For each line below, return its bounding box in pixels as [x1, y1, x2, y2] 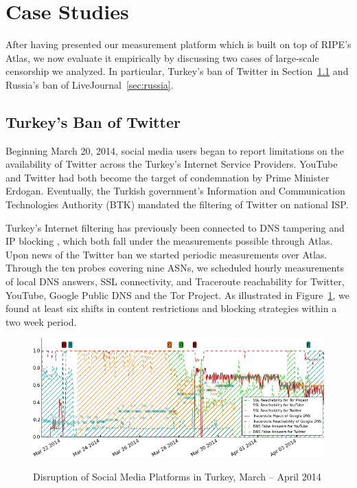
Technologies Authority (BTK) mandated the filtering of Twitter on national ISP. [5, 197, 349, 212]
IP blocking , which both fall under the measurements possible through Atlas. [5, 234, 333, 248]
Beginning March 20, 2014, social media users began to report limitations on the [5, 143, 344, 157]
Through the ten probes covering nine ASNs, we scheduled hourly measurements [5, 260, 344, 275]
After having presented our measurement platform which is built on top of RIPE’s [5, 37, 352, 52]
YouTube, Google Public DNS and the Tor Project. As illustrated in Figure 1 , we [5, 287, 349, 302]
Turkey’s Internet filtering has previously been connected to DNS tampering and [5, 220, 345, 234]
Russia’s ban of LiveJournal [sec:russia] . [5, 77, 174, 91]
